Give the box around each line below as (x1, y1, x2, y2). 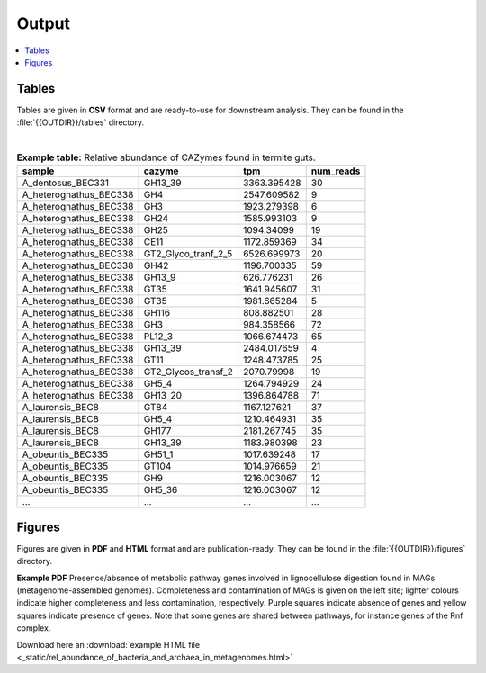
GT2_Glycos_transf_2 (143, 365, 233, 378)
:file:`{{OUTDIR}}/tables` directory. (16, 117, 144, 128)
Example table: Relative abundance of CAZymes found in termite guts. (16, 151, 317, 164)
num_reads (310, 165, 361, 177)
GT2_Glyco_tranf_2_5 (143, 247, 233, 260)
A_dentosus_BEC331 (22, 176, 110, 189)
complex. (16, 623, 51, 633)
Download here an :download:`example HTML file (16, 639, 201, 650)
